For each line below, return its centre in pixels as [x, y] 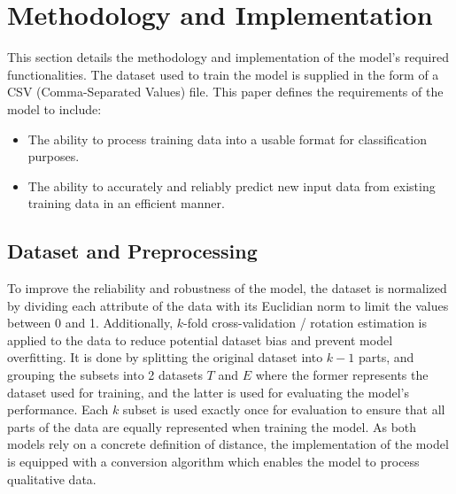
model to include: [54, 108]
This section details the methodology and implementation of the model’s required [228, 57]
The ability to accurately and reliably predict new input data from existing [232, 185]
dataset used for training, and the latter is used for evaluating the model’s [209, 392]
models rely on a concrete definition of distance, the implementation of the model [228, 444]
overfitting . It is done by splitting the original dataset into [165, 357]
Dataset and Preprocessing [132, 251]
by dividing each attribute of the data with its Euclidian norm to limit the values [228, 305]
